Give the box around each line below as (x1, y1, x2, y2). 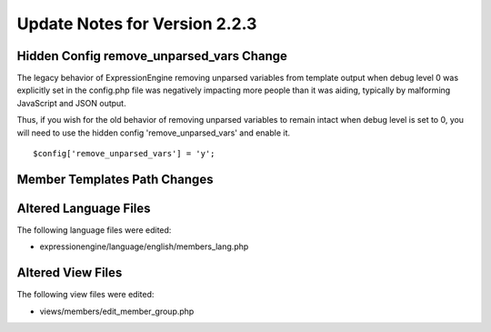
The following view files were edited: (16, 289, 155, 300)
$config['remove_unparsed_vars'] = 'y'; (33, 148, 215, 159)
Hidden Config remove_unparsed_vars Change (16, 48, 288, 64)
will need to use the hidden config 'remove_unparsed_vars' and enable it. (16, 127, 291, 138)
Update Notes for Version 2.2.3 (16, 14, 257, 34)
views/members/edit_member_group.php (39, 306, 195, 317)
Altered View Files (16, 265, 123, 281)
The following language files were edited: (16, 224, 172, 236)
